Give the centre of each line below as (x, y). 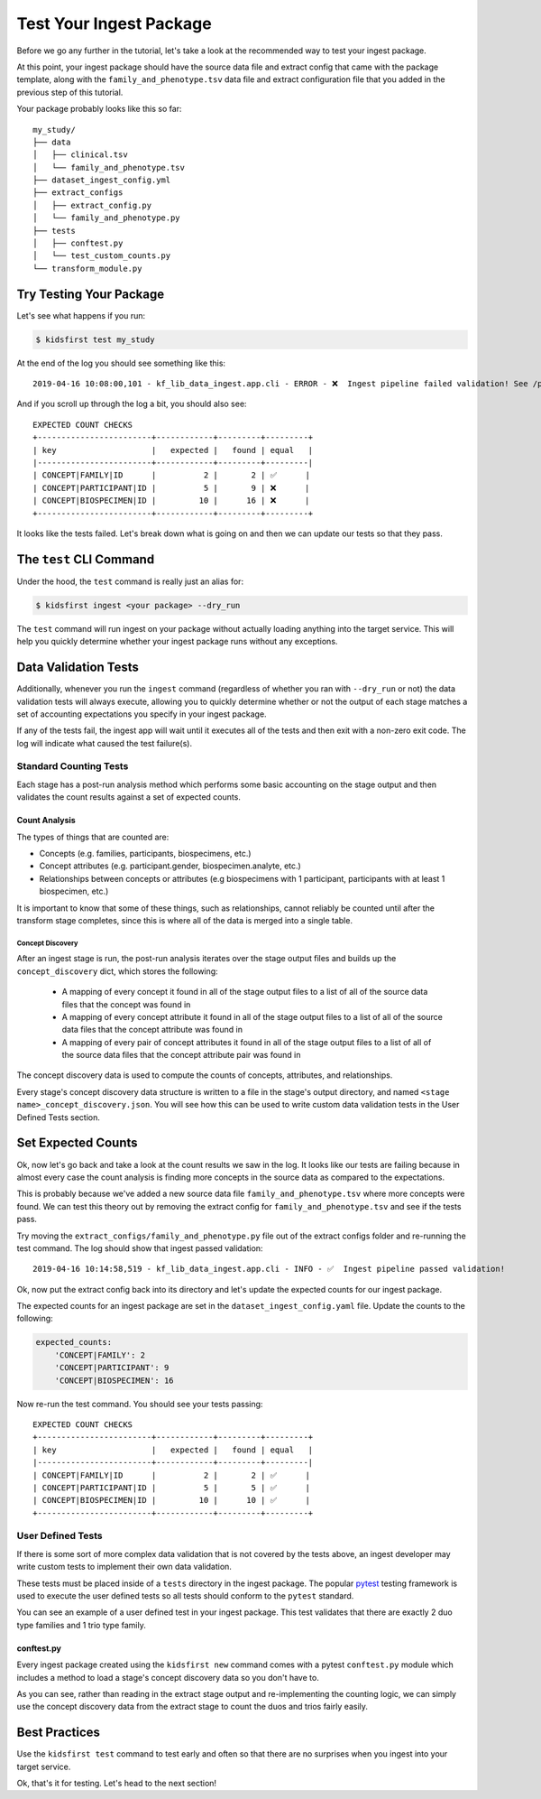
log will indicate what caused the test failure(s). (105, 743)
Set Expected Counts (78, 1143)
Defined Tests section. (59, 1117)
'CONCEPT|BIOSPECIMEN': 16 (115, 1380)
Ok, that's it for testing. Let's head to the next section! (116, 1784)
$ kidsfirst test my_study (95, 339)
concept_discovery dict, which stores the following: (117, 971)
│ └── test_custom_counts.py (102, 256)
